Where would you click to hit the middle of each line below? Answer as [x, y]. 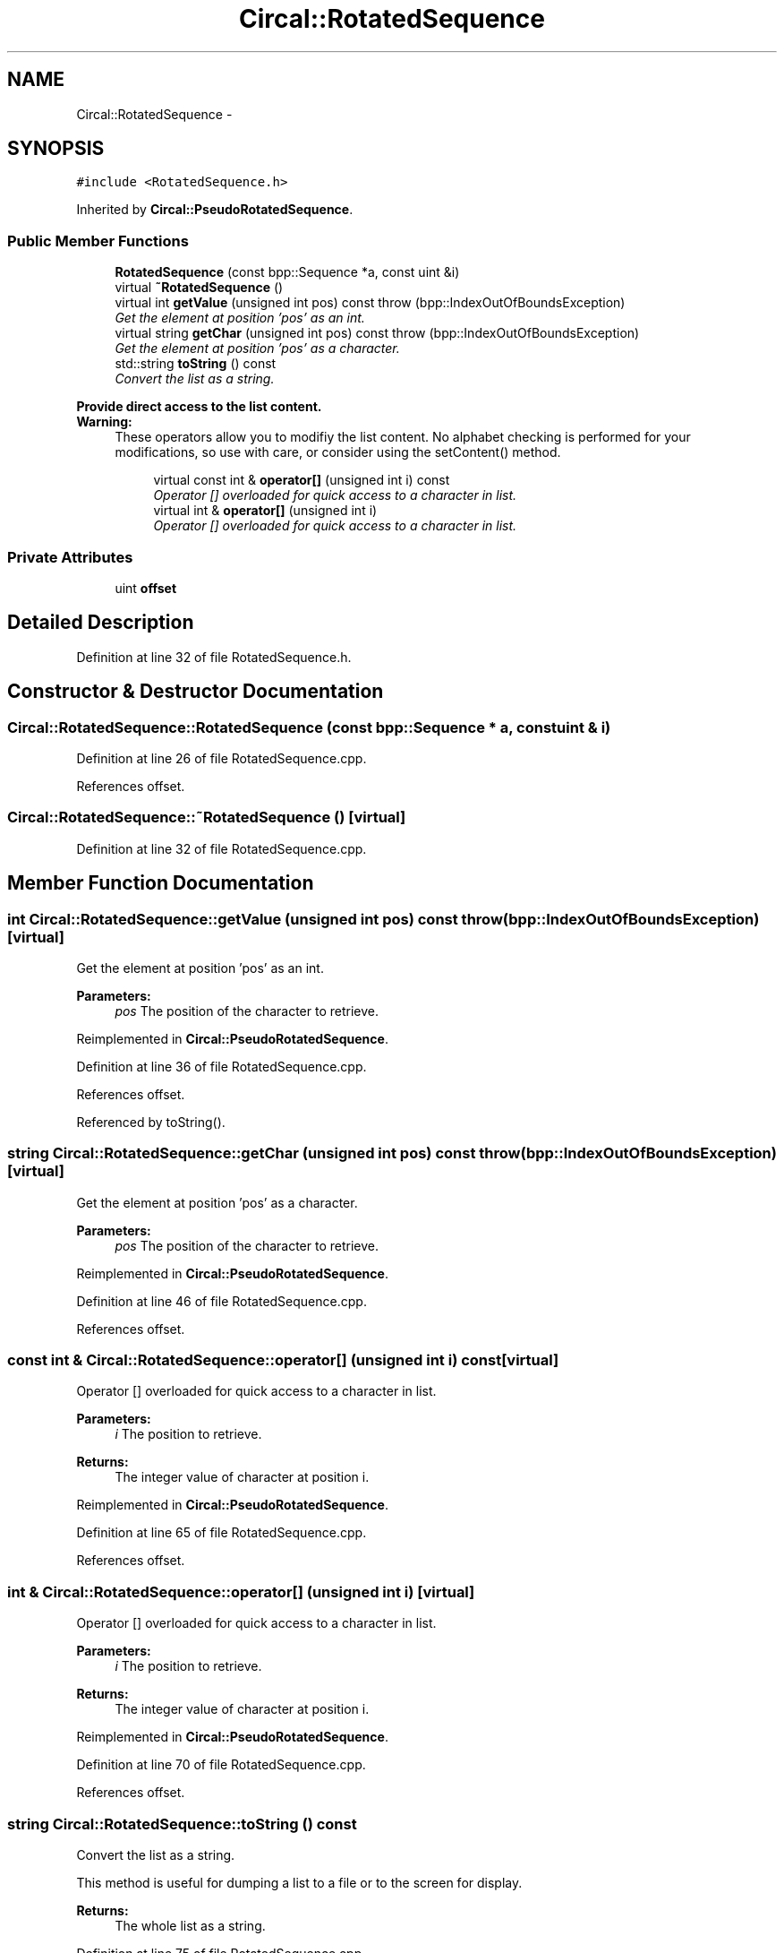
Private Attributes [70, 557]
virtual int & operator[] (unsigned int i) [265, 511]
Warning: [104, 422]
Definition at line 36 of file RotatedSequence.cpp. [222, 1066]
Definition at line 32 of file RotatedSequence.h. [214, 657]
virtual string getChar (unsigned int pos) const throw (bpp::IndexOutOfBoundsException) [377, 333]
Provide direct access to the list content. [199, 407]
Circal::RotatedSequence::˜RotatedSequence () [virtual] [207, 817]
